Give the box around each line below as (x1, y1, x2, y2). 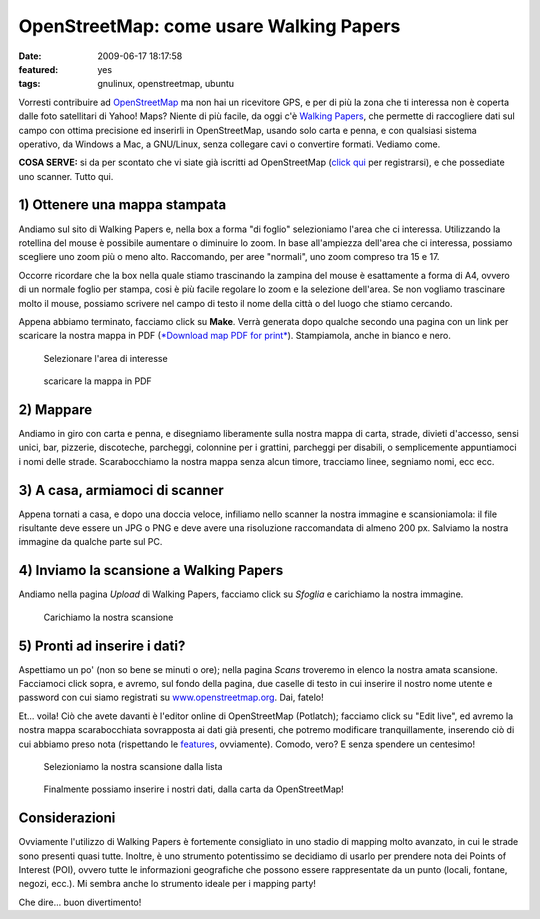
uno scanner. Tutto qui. (18, 170, 114, 182)
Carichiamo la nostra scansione (43, 611, 174, 623)
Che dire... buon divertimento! (18, 896, 142, 908)
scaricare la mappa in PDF (43, 375, 152, 387)
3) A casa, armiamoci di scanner (18, 481, 224, 499)
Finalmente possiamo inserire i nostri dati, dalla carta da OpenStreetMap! (43, 783, 344, 795)
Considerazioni (18, 810, 116, 827)
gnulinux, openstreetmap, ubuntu (97, 78, 235, 90)
